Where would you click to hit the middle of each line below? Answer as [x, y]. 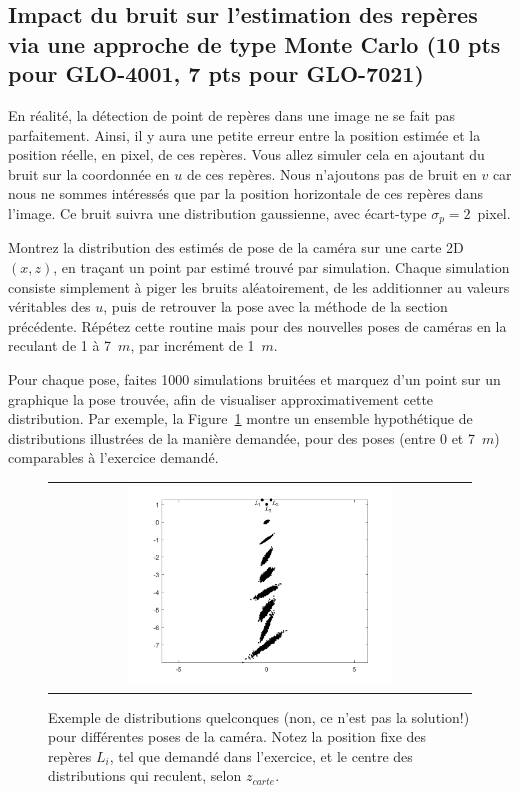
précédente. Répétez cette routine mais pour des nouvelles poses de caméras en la [257, 325]
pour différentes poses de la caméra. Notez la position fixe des [237, 736]
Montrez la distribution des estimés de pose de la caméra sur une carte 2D [236, 247]
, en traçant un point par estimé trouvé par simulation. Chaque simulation [281, 267]
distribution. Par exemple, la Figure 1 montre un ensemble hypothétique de [240, 418]
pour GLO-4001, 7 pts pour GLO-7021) [216, 73]
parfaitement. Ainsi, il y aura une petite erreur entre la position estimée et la [244, 134]
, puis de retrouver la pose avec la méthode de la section [275, 306]
